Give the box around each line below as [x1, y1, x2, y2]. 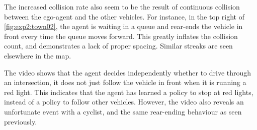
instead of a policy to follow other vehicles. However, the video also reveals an [4, 96, 244, 107]
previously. [4, 116, 37, 126]
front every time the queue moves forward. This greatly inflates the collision [4, 30, 238, 41]
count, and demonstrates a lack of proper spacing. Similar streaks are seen [4, 40, 233, 51]
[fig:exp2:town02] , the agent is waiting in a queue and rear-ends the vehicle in [4, 21, 243, 31]
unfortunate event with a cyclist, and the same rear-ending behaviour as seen [4, 106, 242, 116]
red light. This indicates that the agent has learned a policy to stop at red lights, [4, 86, 253, 97]
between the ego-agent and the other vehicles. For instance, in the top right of [4, 11, 245, 21]
